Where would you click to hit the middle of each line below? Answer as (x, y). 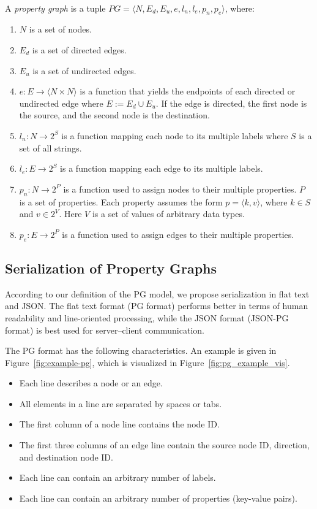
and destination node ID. (66, 457)
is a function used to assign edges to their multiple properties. (178, 234)
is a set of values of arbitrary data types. (168, 214)
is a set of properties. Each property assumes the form (121, 201)
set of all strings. (50, 147)
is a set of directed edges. (79, 49)
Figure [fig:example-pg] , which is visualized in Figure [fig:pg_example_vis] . (147, 362)
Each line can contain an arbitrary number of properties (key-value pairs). (158, 498)
